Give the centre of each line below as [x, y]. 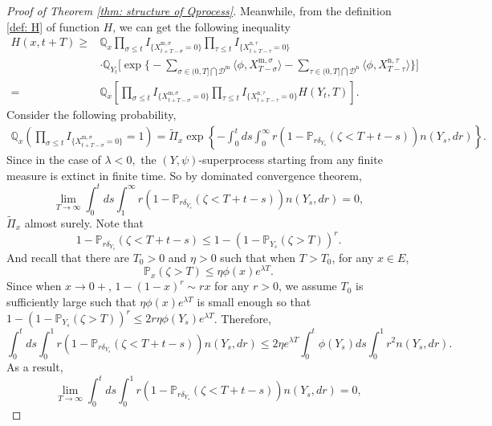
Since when [34, 286]
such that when [258, 257]
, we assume [307, 286]
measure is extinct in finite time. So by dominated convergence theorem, [184, 175]
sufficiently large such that [71, 301]
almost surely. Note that [84, 222]
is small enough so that [254, 301]
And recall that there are [68, 257]
